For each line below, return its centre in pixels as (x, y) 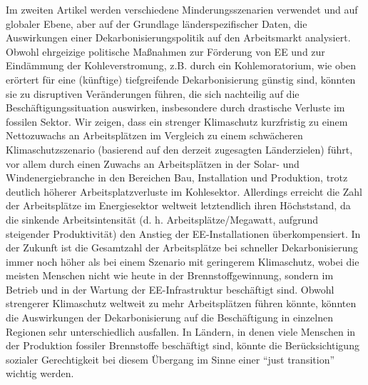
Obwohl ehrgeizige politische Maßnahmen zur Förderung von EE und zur (165, 51)
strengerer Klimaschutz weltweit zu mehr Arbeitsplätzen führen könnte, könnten (181, 303)
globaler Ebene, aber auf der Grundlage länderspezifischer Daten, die (157, 23)
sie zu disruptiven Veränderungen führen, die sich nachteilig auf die (153, 93)
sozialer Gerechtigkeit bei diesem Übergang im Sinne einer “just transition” (170, 359)
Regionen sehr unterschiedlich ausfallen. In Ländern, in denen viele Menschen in (181, 331)
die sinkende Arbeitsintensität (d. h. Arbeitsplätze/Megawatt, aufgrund (162, 219)
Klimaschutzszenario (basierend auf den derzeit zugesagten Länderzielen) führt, (179, 149)
